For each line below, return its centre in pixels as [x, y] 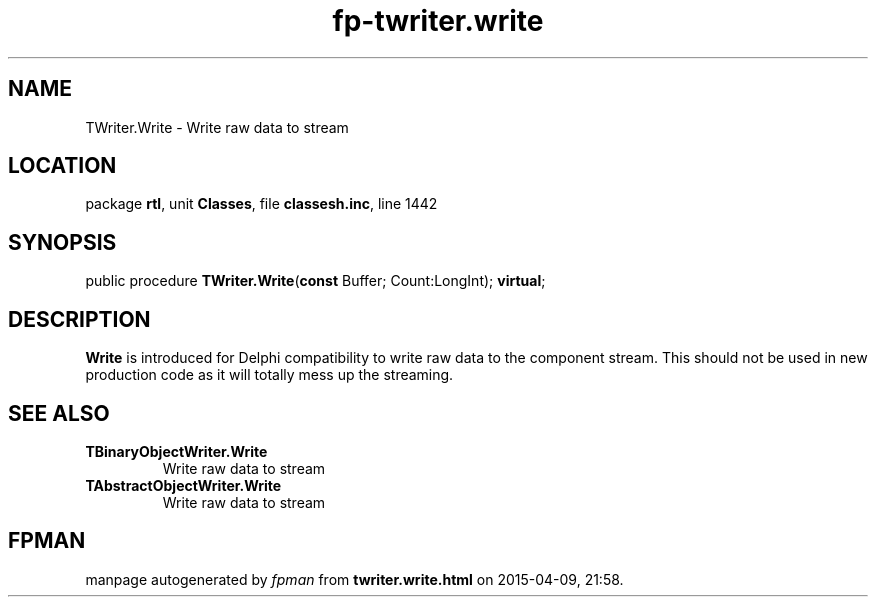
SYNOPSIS [62, 242]
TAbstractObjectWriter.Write [183, 485]
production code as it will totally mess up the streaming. [269, 375]
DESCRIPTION [79, 319]
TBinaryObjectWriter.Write [176, 451]
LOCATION [62, 166]
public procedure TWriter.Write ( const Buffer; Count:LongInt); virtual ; [315, 281]
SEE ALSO [59, 413]
